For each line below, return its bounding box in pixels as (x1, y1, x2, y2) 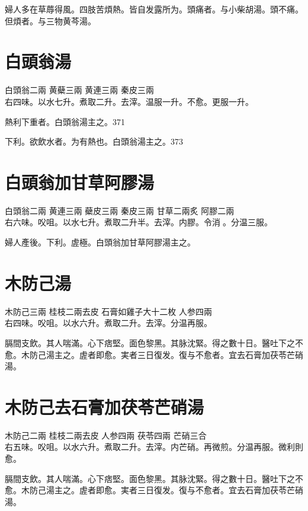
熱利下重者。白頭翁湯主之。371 (5, 115, 125, 127)
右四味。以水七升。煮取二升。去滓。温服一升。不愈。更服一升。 (5, 95, 254, 107)
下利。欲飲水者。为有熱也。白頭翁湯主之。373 (5, 135, 183, 148)
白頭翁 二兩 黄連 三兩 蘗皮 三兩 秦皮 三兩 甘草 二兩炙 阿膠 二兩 (5, 204, 235, 216)
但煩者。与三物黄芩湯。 (5, 14, 96, 27)
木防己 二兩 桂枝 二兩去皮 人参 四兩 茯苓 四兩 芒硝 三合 (5, 429, 207, 441)
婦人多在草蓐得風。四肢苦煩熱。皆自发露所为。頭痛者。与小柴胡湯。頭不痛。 (5, 3, 303, 15)
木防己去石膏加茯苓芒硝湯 (5, 394, 204, 419)
